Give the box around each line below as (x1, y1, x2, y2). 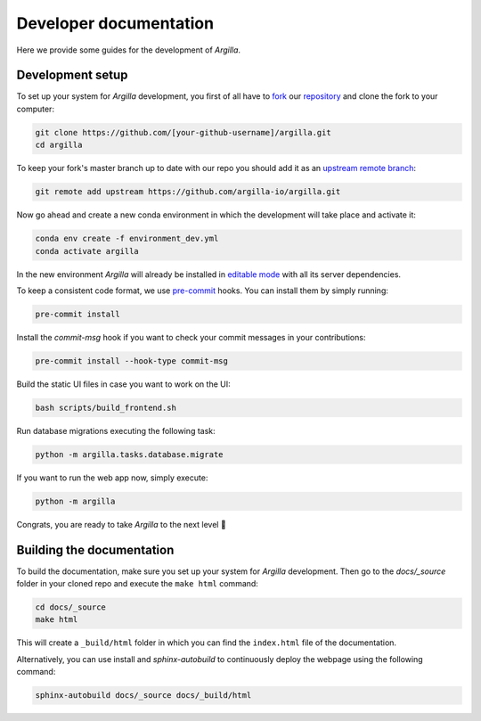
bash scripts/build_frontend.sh (35, 402, 177, 413)
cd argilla (35, 140, 83, 151)
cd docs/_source (35, 602, 107, 612)
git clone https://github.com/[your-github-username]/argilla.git (35, 127, 331, 137)
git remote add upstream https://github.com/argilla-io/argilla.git (35, 187, 341, 197)
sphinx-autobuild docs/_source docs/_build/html (35, 691, 252, 701)
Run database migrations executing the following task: (16, 425, 216, 436)
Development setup (16, 68, 128, 83)
